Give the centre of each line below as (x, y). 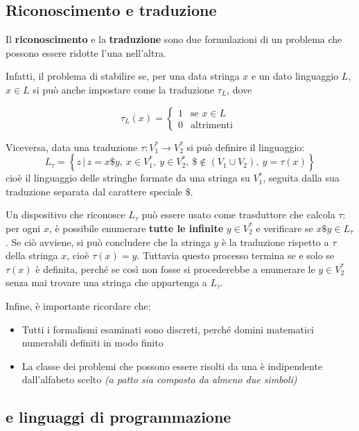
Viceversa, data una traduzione (72, 147)
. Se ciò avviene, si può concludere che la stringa (108, 241)
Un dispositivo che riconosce (65, 214)
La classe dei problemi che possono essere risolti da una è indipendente (172, 366)
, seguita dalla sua (301, 178)
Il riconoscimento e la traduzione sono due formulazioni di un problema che (174, 39)
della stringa (32, 255)
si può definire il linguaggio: (246, 147)
